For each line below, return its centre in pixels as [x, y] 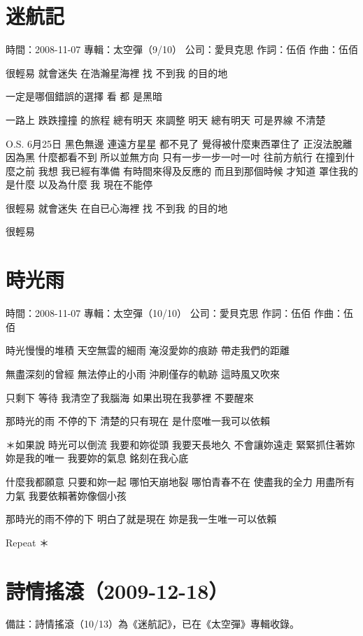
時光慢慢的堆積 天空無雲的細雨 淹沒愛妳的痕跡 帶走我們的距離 [148, 350]
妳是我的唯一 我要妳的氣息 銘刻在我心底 [97, 458]
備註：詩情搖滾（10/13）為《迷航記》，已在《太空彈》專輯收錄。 [152, 624]
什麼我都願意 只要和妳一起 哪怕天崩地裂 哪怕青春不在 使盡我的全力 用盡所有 [180, 481]
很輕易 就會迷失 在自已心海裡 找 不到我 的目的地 [117, 207]
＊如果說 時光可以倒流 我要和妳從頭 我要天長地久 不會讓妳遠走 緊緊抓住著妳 [180, 444]
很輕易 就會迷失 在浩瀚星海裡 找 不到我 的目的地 [117, 72]
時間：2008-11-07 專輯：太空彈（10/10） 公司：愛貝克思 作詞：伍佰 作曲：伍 [179, 313]
